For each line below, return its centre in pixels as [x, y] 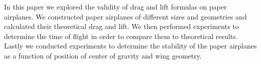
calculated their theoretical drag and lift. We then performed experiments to [121, 26]
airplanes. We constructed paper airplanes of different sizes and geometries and [125, 16]
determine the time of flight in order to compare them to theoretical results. [121, 36]
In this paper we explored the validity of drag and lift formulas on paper [115, 6]
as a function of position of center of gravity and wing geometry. [103, 55]
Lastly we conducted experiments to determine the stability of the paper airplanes [130, 46]
